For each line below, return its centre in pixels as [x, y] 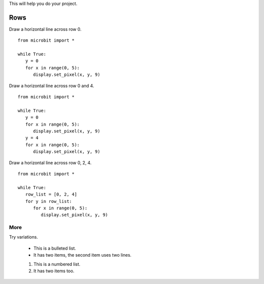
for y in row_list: [49, 201]
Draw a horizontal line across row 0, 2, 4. [50, 163]
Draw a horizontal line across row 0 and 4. [52, 86]
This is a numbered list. [57, 264]
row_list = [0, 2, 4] [51, 195]
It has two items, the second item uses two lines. [82, 255]
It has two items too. [54, 271]
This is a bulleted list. [55, 248]
